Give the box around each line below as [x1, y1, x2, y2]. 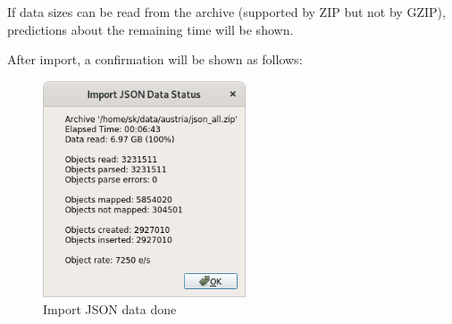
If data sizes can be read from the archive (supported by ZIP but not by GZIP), [7, 3, 446, 21]
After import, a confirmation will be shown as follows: [7, 50, 303, 69]
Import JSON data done [43, 300, 177, 319]
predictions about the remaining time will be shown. [7, 20, 294, 38]
